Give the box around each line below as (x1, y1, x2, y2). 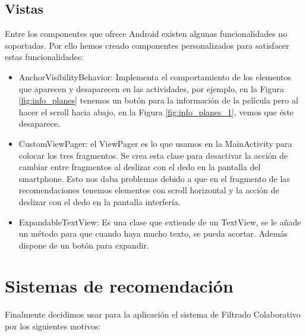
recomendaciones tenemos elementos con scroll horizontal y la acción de (18, 184, 279, 196)
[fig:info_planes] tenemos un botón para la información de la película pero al (18, 94, 298, 106)
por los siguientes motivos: (5, 320, 101, 332)
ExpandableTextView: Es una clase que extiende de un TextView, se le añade (18, 215, 301, 228)
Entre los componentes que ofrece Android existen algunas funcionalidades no (5, 27, 288, 40)
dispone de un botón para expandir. (18, 238, 149, 251)
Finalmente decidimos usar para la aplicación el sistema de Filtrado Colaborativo (5, 308, 301, 321)
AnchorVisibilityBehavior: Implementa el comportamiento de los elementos (18, 70, 292, 83)
